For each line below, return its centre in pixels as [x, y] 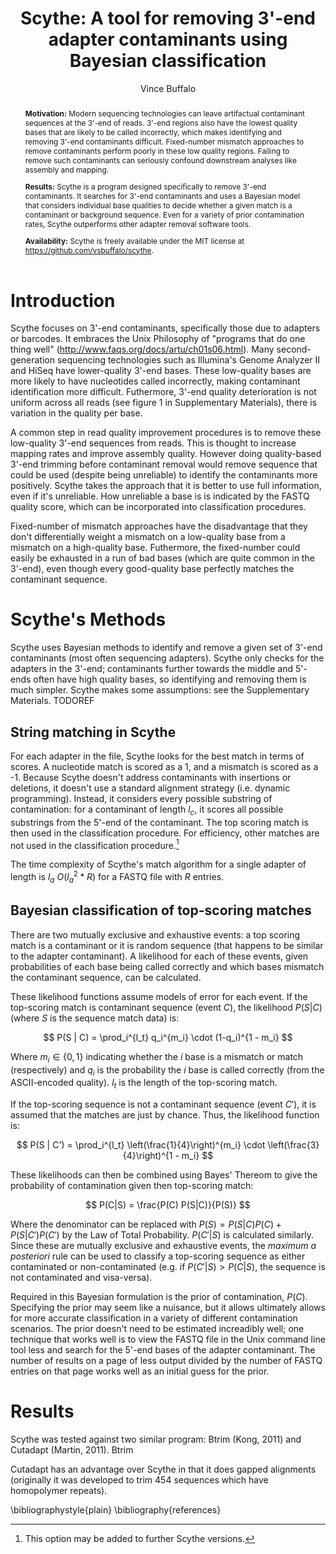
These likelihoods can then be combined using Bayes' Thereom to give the [164, 1175]
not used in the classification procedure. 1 [95, 844]
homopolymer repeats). [59, 1491]
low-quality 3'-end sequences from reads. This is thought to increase [153, 443]
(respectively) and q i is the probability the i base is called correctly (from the [167, 1070]
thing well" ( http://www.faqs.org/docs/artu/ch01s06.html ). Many [142, 349]
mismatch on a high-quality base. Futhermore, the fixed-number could [155, 548]
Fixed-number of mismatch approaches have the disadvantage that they [159, 526]
